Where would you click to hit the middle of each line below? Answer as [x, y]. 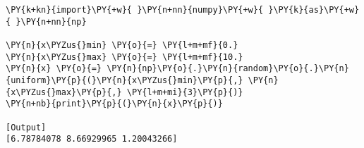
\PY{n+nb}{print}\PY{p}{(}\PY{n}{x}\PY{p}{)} [114, 104]
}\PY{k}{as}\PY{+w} [314, 10]
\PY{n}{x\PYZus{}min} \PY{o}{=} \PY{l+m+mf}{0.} [122, 45]
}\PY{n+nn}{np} [51, 21]
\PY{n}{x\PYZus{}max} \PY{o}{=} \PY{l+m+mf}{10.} [125, 57]
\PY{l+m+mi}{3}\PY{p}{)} [185, 92]
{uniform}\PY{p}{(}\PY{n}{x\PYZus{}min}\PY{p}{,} [125, 80]
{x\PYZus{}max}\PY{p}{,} [64, 92]
